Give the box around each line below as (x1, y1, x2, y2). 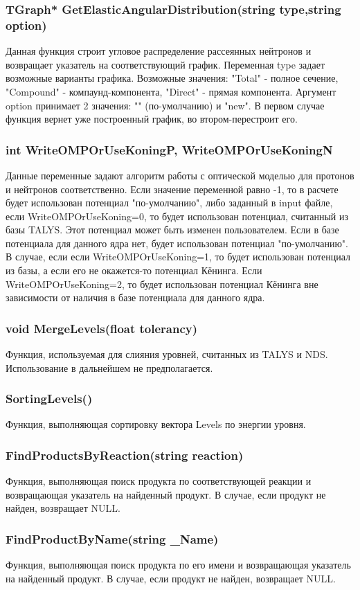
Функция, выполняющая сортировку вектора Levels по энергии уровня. (6, 417, 306, 431)
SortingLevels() (6, 390, 93, 407)
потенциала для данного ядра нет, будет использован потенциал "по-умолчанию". (6, 235, 348, 250)
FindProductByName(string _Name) (6, 530, 219, 547)
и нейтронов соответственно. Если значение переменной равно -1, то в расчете (6, 181, 339, 196)
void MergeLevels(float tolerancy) (6, 319, 198, 337)
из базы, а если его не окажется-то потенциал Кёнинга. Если (6, 263, 262, 278)
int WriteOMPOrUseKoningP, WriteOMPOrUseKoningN (6, 141, 333, 158)
